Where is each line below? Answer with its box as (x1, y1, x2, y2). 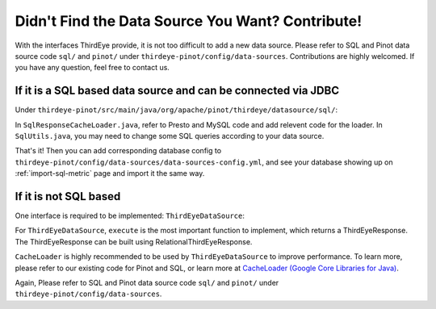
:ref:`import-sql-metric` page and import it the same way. (15, 169, 205, 178)
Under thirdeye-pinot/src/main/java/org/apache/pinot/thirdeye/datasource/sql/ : (15, 105, 338, 115)
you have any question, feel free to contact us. (15, 63, 170, 73)
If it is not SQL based (15, 190, 121, 203)
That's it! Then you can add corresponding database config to (15, 146, 222, 156)
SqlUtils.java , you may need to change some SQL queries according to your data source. (15, 132, 325, 141)
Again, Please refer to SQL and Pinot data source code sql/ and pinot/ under (15, 278, 279, 288)
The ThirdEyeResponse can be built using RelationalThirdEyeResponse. (15, 236, 253, 246)
